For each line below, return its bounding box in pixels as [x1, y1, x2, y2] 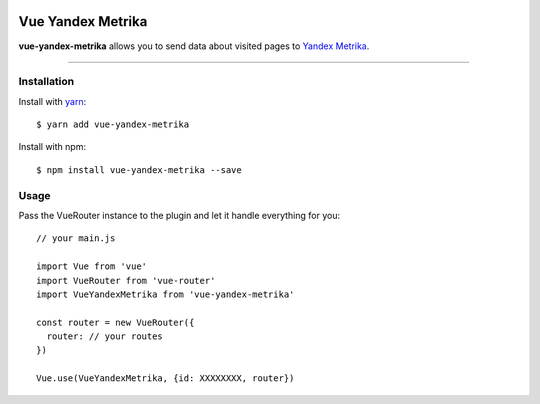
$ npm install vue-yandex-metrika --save [36, 164, 242, 175]
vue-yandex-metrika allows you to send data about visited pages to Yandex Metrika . [18, 40, 370, 52]
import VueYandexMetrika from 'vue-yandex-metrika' [36, 288, 295, 300]
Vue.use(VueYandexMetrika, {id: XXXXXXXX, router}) [36, 373, 295, 384]
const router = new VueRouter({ [36, 316, 195, 328]
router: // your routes [46, 331, 164, 342]
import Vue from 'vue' [36, 261, 148, 272]
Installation [18, 75, 75, 89]
